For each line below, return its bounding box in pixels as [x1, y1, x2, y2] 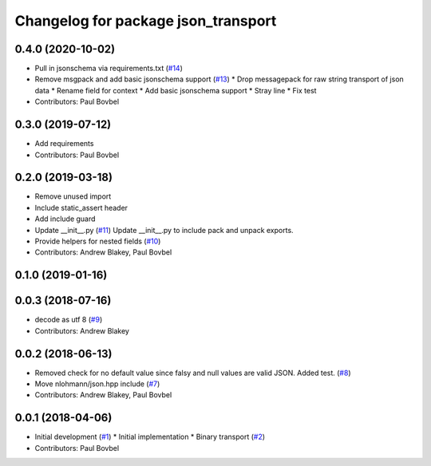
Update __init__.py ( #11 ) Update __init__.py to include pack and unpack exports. [34, 225, 295, 235]
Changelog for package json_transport [14, 12, 277, 30]
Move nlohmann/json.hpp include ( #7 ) [34, 379, 160, 389]
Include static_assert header [34, 203, 128, 212]
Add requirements [34, 139, 94, 148]
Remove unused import [34, 192, 112, 201]
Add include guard [34, 214, 96, 223]
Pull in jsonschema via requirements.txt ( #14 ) [34, 64, 183, 73]
